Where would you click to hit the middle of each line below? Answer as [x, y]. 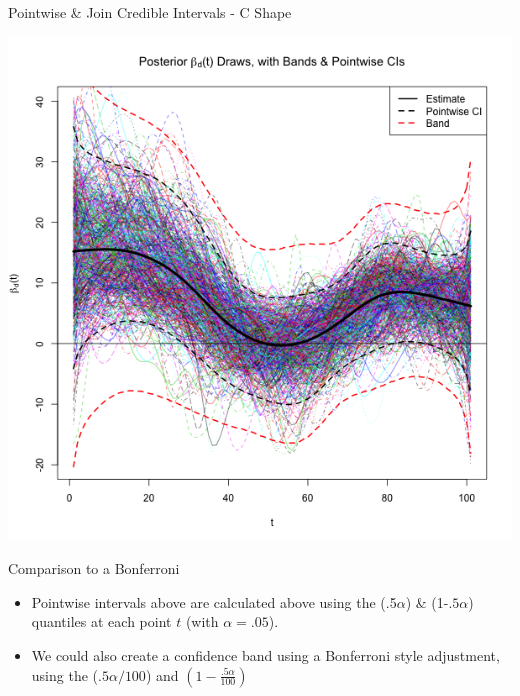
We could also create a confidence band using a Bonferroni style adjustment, [265, 654]
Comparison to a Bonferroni [94, 568]
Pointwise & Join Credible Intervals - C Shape [150, 12]
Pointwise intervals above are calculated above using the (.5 [214, 601]
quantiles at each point [101, 621]
